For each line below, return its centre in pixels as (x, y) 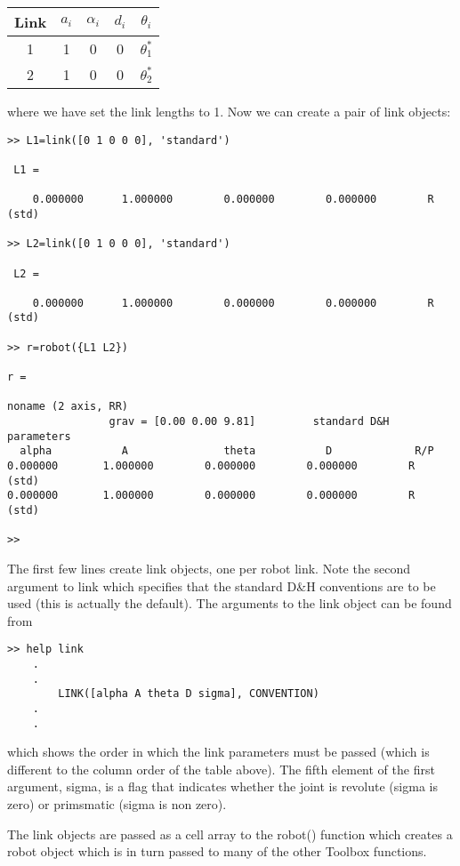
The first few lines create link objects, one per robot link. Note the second (209, 568)
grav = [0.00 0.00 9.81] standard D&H (249, 422)
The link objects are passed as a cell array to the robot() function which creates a (230, 834)
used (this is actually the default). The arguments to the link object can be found (230, 603)
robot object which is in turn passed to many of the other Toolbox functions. (217, 851)
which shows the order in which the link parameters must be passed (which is (218, 752)
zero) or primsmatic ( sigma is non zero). (117, 804)
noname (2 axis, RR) (68, 407)
